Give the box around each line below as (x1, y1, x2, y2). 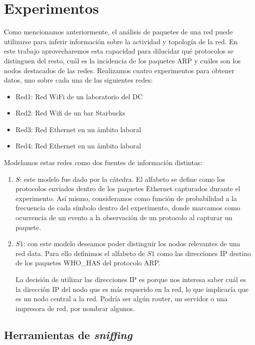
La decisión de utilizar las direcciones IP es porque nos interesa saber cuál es (15, 274, 246, 284)
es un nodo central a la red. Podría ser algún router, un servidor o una (15, 293, 228, 304)
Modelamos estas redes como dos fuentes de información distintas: (4, 157, 203, 168)
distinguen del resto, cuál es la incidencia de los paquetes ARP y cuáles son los (4, 55, 241, 65)
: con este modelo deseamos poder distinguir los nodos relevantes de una (23, 238, 240, 249)
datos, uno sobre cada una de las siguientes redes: (4, 75, 153, 85)
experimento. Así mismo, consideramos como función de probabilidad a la (15, 193, 237, 203)
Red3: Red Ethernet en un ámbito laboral (15, 124, 141, 134)
